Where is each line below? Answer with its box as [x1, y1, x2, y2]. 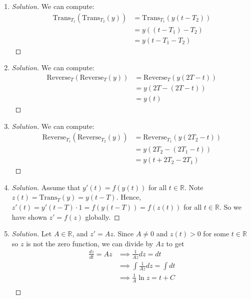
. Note [184, 182, 203, 192]
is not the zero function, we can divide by [26, 238, 153, 248]
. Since [113, 228, 134, 239]
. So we [219, 202, 241, 212]
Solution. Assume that [11, 182, 80, 192]
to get [166, 238, 184, 248]
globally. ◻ [85, 211, 120, 222]
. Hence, [116, 192, 141, 202]
